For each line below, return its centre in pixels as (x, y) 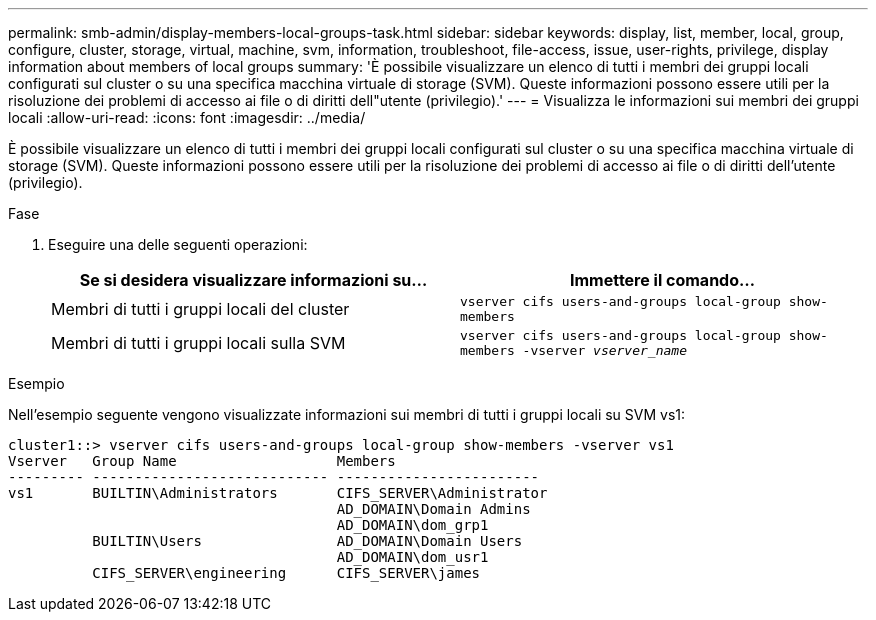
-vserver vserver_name (604, 350)
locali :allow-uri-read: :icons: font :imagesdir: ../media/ (187, 117)
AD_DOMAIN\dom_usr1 (412, 557)
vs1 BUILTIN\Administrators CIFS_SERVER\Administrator (278, 493)
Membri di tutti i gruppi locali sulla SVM (198, 343)
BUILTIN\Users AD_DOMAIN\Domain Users (307, 541)
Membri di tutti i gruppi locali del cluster (200, 309)
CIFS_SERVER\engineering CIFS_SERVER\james (286, 573)
